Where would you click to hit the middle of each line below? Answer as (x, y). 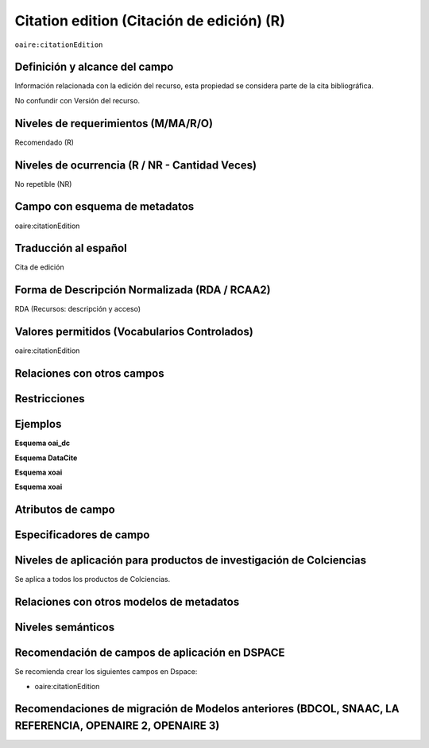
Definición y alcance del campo (94, 67)
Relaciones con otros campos (89, 374)
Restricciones (50, 399)
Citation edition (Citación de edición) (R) (150, 21)
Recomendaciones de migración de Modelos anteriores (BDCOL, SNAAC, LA (207, 709)
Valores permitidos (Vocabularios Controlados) (134, 332)
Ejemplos (38, 424)
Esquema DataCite (46, 458)
